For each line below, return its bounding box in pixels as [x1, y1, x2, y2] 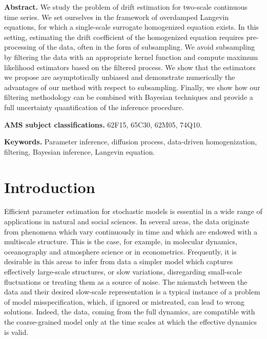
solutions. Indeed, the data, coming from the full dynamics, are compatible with [4, 306, 255, 317]
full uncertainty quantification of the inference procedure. [4, 101, 184, 112]
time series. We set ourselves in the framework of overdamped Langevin [4, 11, 229, 22]
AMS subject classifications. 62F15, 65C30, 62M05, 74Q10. [4, 119, 202, 130]
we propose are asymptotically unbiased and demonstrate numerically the [4, 72, 235, 82]
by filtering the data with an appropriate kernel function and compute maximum [4, 51, 258, 62]
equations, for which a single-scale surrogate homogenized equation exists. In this [4, 22, 259, 32]
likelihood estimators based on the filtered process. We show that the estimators [4, 61, 256, 72]
